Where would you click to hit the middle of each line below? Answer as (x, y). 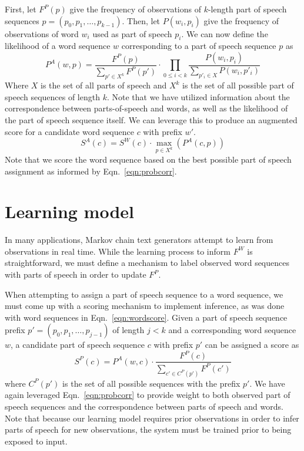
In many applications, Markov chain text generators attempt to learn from (139, 240)
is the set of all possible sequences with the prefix (151, 383)
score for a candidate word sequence (69, 131)
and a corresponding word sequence (232, 330)
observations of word (42, 33)
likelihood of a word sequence (58, 46)
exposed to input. (36, 441)
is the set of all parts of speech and (104, 85)
